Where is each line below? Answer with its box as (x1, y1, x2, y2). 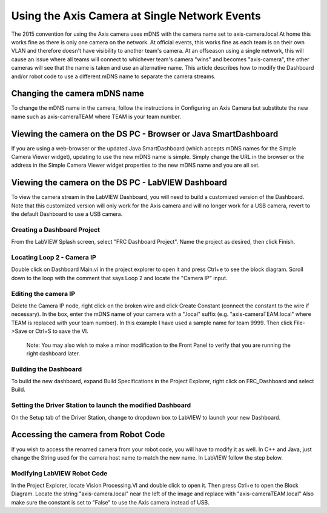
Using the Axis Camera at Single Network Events (11, 9, 262, 22)
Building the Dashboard (11, 364, 82, 373)
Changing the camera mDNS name (11, 89, 145, 99)
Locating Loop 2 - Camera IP (11, 253, 96, 262)
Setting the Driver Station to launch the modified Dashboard (11, 401, 191, 409)
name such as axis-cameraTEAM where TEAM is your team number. (11, 113, 182, 120)
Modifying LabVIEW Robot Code (11, 469, 108, 477)
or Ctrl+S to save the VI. (28, 327, 88, 335)
